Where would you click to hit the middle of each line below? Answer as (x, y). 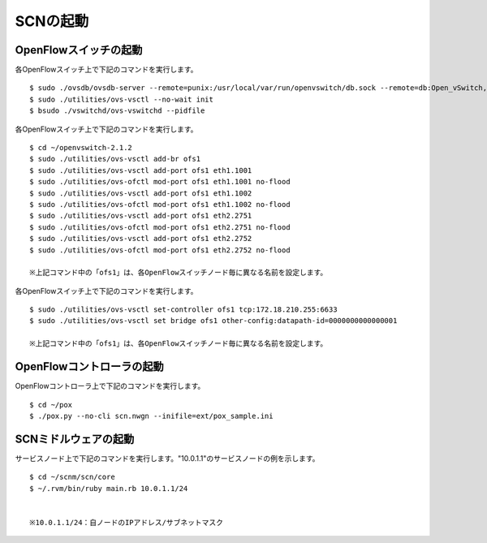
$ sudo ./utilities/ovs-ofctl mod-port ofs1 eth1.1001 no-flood (160, 182)
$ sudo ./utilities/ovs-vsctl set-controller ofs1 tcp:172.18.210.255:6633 (183, 310)
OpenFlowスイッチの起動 (79, 50)
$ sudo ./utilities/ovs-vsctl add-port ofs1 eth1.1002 (141, 193)
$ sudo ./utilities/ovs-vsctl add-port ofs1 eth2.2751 (141, 216)
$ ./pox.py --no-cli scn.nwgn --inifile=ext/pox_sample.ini (151, 416)
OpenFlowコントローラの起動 (89, 366)
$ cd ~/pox (51, 405)
